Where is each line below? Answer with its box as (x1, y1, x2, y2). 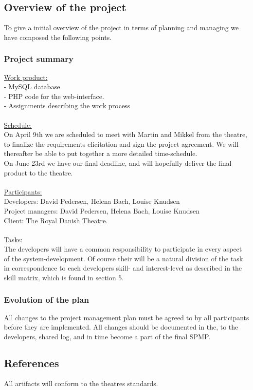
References (4, 355, 59, 370)
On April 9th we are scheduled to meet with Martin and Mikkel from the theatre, (4, 129, 247, 139)
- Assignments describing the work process (4, 100, 130, 111)
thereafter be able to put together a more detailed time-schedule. (4, 148, 198, 158)
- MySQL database (4, 81, 60, 92)
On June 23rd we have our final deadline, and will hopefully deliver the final (4, 157, 232, 168)
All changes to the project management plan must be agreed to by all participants (4, 312, 249, 322)
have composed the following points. (4, 32, 112, 42)
